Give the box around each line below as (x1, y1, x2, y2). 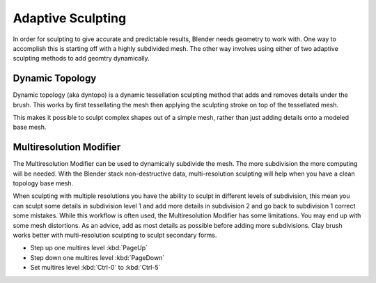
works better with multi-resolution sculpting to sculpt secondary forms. (13, 231, 217, 240)
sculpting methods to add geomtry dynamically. (13, 54, 150, 63)
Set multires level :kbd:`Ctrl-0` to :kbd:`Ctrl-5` (30, 263, 161, 272)
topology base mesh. (13, 179, 74, 188)
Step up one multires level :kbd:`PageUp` (30, 244, 148, 252)
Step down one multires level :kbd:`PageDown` (30, 253, 165, 261)
